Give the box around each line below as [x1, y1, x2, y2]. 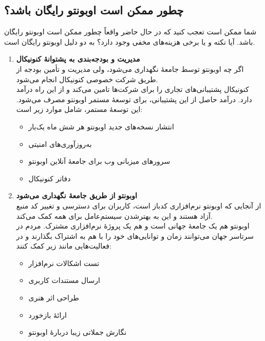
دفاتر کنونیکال [28, 173, 71, 183]
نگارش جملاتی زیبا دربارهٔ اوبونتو [28, 327, 127, 337]
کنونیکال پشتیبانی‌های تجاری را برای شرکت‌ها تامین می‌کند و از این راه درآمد [16, 84, 249, 94]
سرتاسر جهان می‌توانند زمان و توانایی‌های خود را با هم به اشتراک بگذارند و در [16, 230, 254, 241]
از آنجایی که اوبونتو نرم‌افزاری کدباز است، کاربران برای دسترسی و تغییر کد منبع [16, 200, 261, 211]
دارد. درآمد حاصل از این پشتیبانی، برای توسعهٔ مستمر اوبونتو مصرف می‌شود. [16, 93, 252, 104]
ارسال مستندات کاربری [28, 275, 100, 286]
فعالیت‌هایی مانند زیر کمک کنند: [16, 240, 111, 251]
